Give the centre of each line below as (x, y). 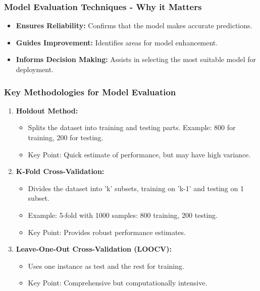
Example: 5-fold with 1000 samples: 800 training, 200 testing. (123, 215)
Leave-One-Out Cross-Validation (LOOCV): (94, 249)
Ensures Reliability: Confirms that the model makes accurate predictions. (134, 25)
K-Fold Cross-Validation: (60, 171)
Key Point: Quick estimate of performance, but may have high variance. (139, 154)
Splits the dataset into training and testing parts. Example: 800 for (132, 127)
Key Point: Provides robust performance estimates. (107, 232)
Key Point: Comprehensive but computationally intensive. (118, 283)
